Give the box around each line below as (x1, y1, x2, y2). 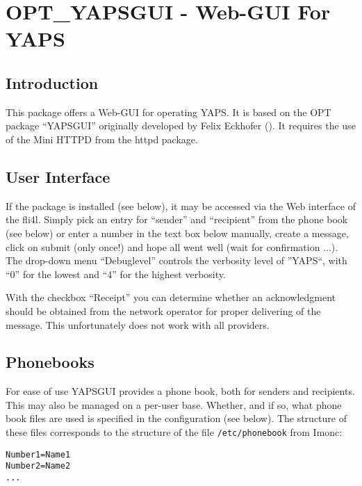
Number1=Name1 (6, 449, 71, 460)
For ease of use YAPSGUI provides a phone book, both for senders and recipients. (6, 384, 355, 398)
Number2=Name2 (6, 461, 71, 471)
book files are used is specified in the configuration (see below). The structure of (6, 411, 347, 426)
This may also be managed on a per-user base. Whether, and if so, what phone (6, 397, 342, 412)
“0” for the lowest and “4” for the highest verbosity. (6, 266, 226, 281)
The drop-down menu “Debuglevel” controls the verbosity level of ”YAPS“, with (6, 253, 347, 268)
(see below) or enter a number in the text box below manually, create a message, (6, 225, 349, 240)
